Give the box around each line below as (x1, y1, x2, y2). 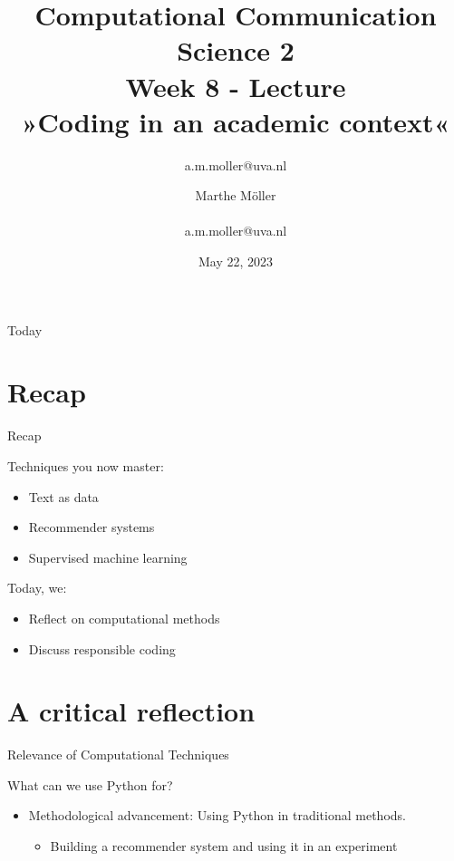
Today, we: (7, 578, 67, 597)
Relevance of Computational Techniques (7, 745, 229, 764)
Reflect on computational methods (28, 608, 220, 627)
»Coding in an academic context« (21, 102, 450, 140)
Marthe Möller (195, 186, 276, 205)
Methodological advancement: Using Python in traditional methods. (28, 806, 406, 825)
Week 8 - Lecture (125, 67, 346, 104)
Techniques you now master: (7, 456, 164, 475)
